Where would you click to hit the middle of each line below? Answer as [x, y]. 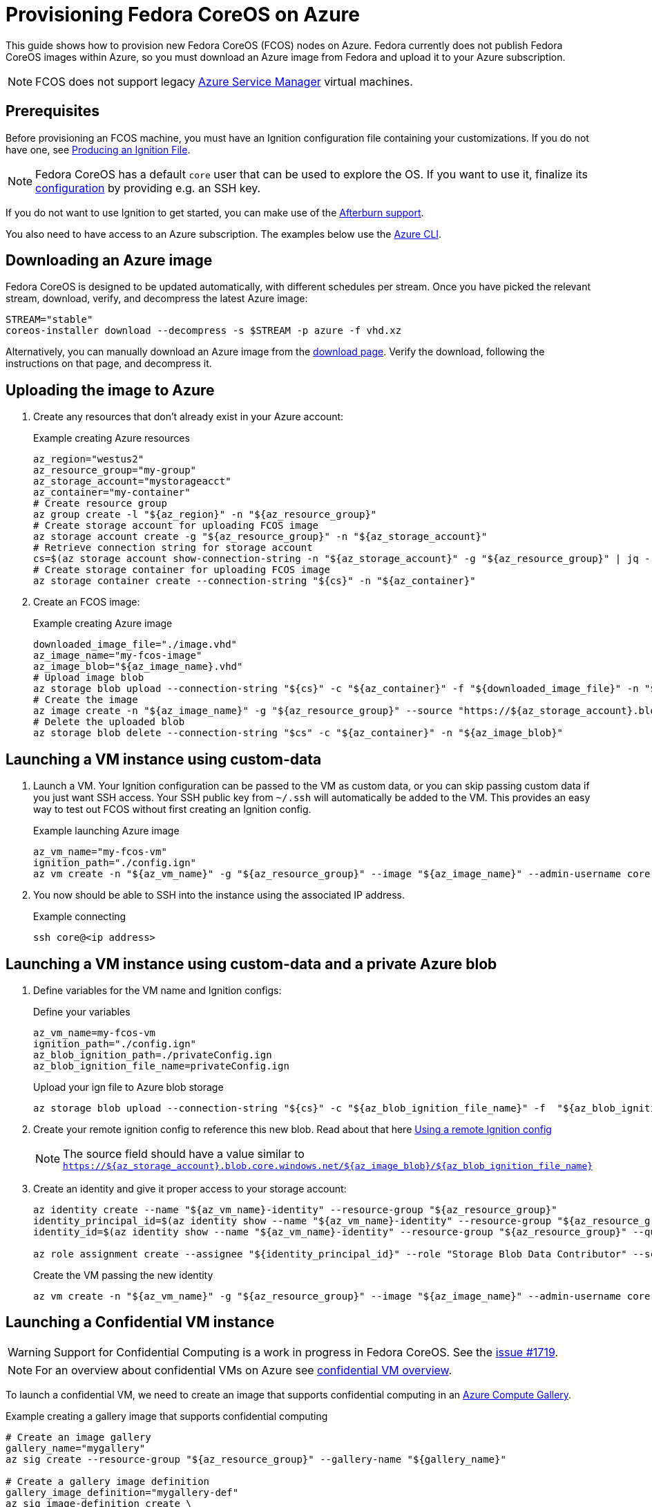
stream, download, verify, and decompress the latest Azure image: [157, 299]
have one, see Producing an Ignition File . [98, 149]
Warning [29, 1352]
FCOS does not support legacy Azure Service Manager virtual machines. [224, 81]
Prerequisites [52, 111]
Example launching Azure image [106, 831]
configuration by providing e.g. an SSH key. [148, 188]
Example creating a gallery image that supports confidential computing [167, 1416]
